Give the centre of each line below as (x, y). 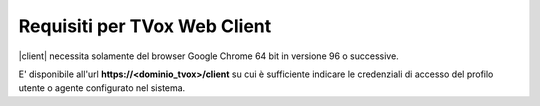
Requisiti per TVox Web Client (145, 26)
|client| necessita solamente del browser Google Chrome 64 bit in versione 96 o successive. (208, 56)
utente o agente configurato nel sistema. (102, 88)
